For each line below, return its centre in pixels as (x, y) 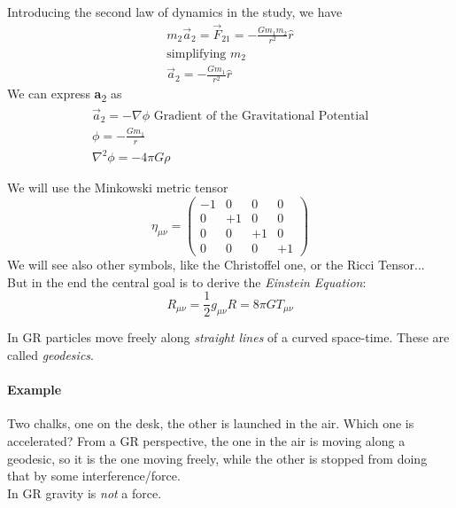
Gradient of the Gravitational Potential (261, 116)
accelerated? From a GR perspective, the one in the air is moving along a (206, 440)
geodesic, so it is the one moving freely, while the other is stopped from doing (217, 458)
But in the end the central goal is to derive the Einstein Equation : (187, 281)
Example (35, 390)
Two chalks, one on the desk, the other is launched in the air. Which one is (211, 423)
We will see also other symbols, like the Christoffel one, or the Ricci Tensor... (216, 265)
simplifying (197, 54)
